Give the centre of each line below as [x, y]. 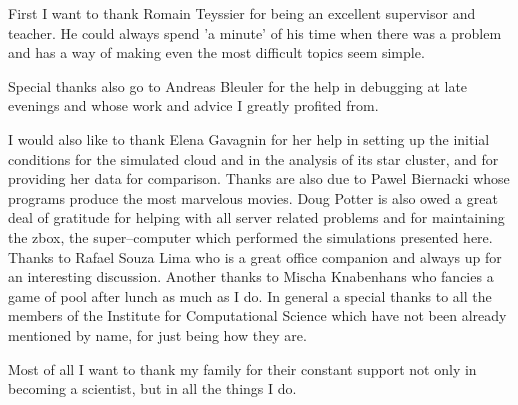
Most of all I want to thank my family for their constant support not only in [242, 368]
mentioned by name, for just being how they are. [157, 334]
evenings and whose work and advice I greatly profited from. [193, 105]
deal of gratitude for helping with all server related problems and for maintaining [256, 217]
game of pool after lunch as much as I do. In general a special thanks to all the [250, 295]
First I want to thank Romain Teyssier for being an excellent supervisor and [242, 13]
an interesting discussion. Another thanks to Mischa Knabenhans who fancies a [251, 276]
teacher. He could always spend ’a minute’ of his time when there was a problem [255, 32]
